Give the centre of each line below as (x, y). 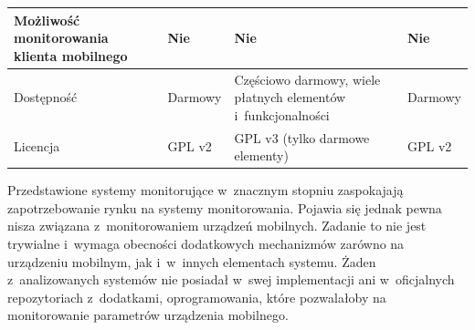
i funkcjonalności (282, 114)
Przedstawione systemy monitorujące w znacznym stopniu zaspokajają (206, 190)
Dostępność (46, 97)
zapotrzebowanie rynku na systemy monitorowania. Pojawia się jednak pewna (225, 207)
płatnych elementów (290, 97)
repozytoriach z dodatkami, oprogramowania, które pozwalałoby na (197, 297)
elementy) (261, 155)
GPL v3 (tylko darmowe (302, 137)
